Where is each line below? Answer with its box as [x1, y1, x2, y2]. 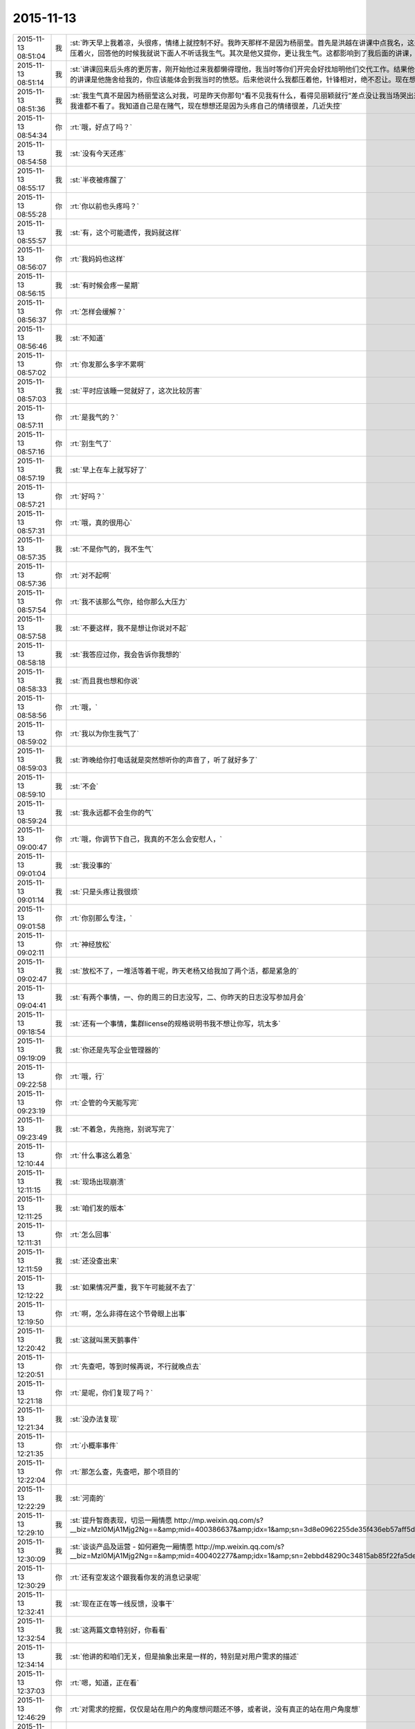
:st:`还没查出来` [70, 1256, 120, 1266]
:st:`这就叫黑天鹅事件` [70, 1335, 140, 1344]
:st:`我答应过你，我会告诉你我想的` [70, 649, 182, 659]
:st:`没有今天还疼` [70, 149, 127, 158]
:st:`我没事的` [70, 860, 113, 870]
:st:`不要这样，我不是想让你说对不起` [70, 623, 189, 633]
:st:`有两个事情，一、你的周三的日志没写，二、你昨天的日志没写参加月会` [70, 992, 306, 1002]
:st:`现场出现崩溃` [70, 1176, 127, 1186]
